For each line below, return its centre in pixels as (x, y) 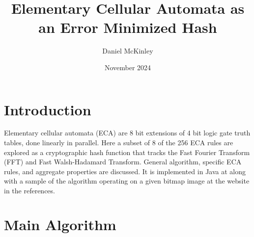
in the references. (29, 190)
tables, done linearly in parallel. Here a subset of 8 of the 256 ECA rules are (119, 143)
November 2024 (128, 67)
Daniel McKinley (128, 51)
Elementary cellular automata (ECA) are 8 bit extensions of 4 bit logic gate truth (127, 133)
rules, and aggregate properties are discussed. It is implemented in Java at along (125, 171)
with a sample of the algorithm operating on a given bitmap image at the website (127, 181)
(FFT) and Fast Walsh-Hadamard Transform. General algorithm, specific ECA (123, 162)
